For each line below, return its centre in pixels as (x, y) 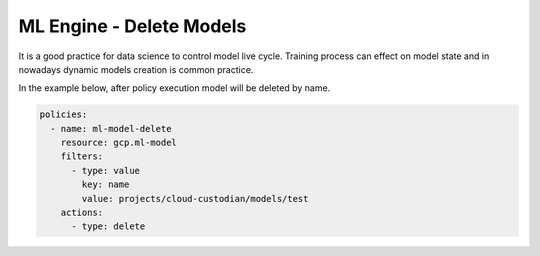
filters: (82, 156)
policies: (63, 114)
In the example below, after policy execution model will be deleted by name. (174, 88)
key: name (105, 184)
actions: (82, 213)
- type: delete (108, 226)
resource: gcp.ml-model (118, 143)
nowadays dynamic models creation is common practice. (136, 69)
